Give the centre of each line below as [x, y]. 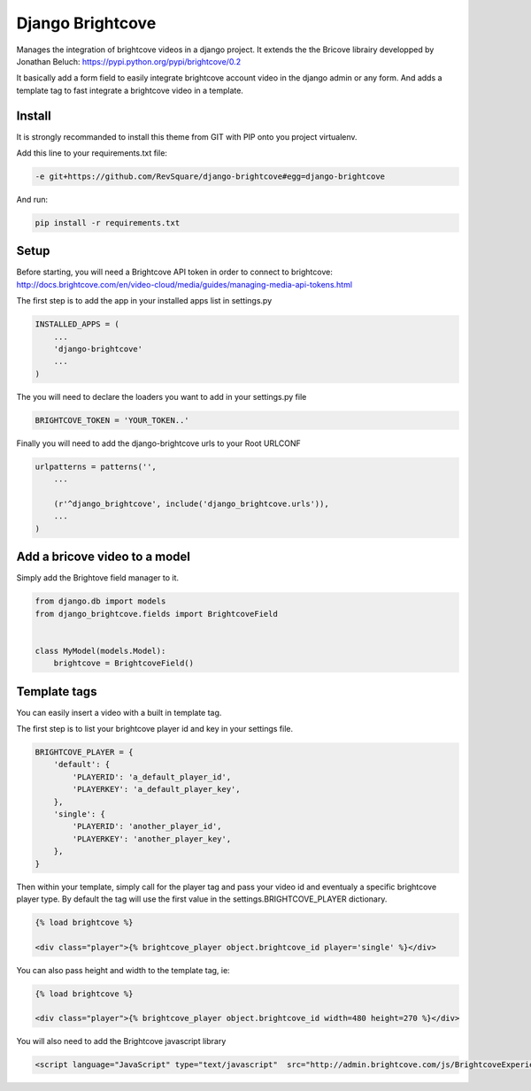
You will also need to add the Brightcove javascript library [121, 1041]
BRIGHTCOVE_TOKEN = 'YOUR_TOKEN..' [112, 420]
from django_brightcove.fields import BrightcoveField [156, 614]
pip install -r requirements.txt [108, 223]
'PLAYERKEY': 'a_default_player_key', [156, 789]
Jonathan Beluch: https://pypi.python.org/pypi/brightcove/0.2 [129, 61]
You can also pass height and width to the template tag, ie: [123, 970]
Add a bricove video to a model [103, 557]
